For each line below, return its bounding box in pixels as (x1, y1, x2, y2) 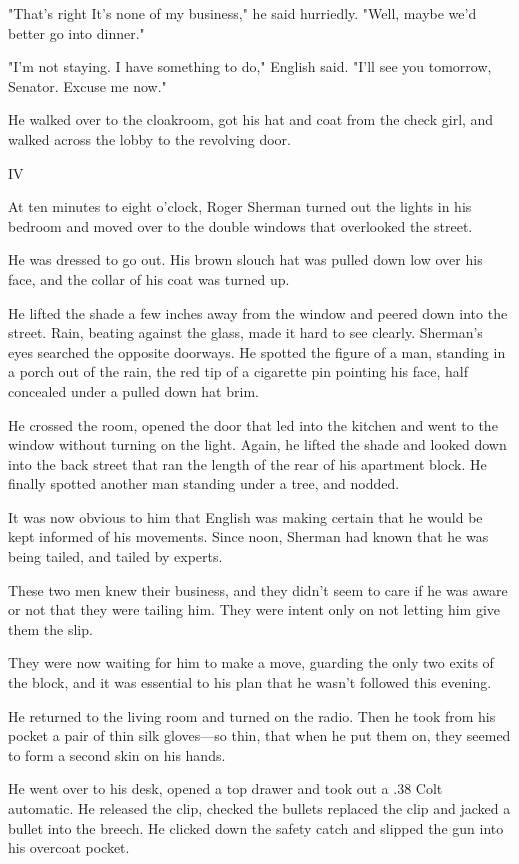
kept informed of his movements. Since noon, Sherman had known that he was (8, 526, 489, 547)
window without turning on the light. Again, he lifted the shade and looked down (8, 434, 507, 455)
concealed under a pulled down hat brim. (8, 380, 259, 401)
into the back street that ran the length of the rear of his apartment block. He (8, 453, 487, 474)
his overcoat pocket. (8, 837, 130, 858)
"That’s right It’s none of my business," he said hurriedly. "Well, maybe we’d (8, 3, 477, 23)
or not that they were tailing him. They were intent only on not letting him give (8, 599, 501, 620)
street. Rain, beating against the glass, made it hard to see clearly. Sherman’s (8, 322, 483, 343)
